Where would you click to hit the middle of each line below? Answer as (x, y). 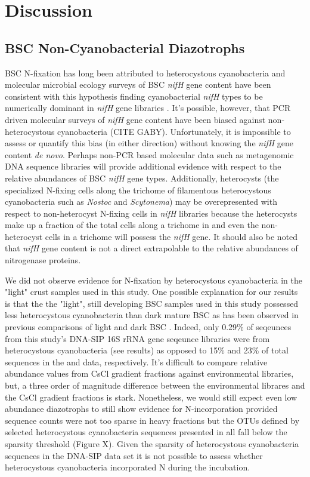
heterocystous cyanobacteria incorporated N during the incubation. (128, 467)
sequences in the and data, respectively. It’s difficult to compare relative (136, 361)
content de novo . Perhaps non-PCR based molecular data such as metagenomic (149, 154)
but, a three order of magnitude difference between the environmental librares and (155, 385)
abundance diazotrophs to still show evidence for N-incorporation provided (141, 409)
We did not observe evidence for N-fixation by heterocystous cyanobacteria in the (154, 280)
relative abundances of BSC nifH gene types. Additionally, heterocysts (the (142, 178)
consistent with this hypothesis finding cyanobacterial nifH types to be (134, 96)
